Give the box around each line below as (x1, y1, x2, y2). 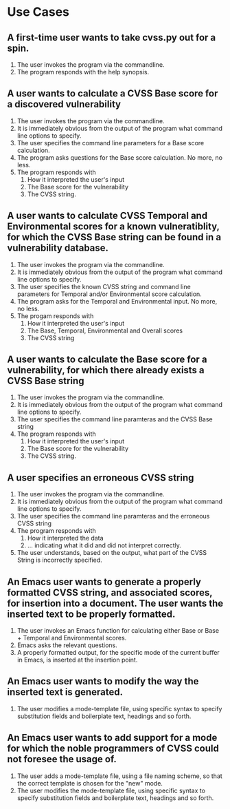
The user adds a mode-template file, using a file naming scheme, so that (16, 772, 223, 780)
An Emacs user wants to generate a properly (7, 576, 201, 587)
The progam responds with (16, 311, 94, 320)
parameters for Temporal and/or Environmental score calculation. (16, 290, 203, 298)
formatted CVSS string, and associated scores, (7, 587, 213, 598)
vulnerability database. (7, 242, 108, 254)
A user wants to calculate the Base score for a (7, 354, 207, 366)
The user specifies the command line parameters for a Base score (16, 138, 205, 147)
